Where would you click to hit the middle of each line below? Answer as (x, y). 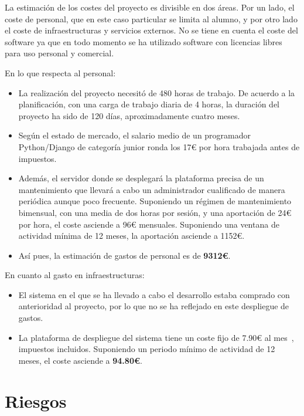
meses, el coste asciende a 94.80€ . (80, 360)
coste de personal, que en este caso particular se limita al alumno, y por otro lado (151, 18)
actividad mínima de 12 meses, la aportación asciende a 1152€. (131, 236)
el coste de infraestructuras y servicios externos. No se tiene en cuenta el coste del (151, 30)
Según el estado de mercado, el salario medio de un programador (135, 135)
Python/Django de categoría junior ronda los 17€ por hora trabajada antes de (159, 146)
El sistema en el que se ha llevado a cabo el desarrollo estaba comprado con (154, 294)
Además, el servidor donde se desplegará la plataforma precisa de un (141, 178)
